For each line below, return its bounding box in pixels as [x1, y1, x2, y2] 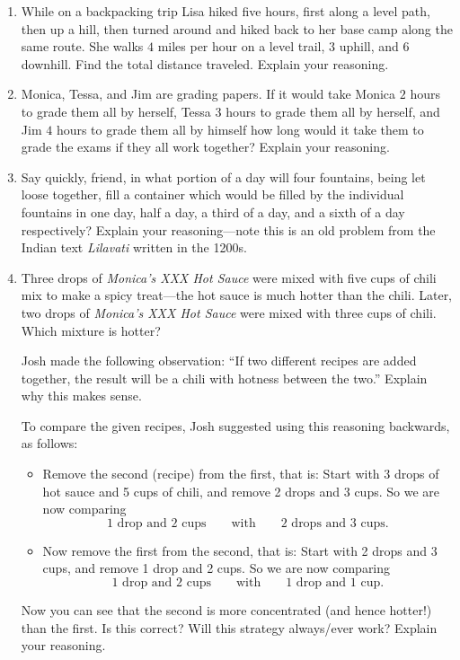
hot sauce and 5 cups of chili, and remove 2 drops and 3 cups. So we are [42, 481, 439, 500]
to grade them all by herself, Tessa [21, 101, 211, 120]
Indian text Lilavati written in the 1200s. [21, 238, 247, 257]
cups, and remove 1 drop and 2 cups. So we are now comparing [42, 559, 391, 577]
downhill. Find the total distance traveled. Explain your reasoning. [21, 54, 389, 73]
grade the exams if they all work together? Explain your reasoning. [21, 137, 390, 156]
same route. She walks [21, 37, 144, 56]
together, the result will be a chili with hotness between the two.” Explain [21, 368, 428, 387]
